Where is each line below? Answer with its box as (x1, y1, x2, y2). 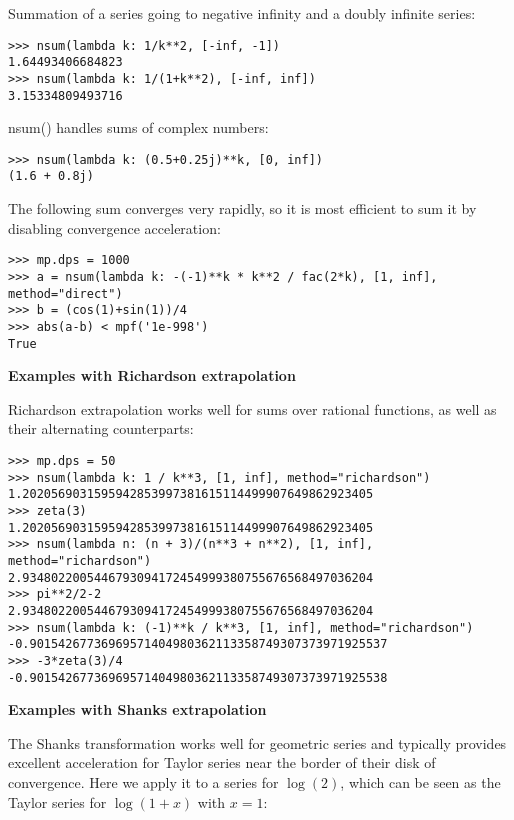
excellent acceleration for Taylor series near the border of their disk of (8, 752, 436, 773)
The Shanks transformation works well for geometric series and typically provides (8, 732, 507, 753)
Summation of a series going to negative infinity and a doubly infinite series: (8, 3, 476, 23)
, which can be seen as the (340, 772, 501, 792)
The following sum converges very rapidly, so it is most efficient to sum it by (8, 198, 477, 219)
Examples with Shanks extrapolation (8, 699, 267, 720)
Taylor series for (8, 791, 107, 812)
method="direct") (8, 286, 123, 301)
